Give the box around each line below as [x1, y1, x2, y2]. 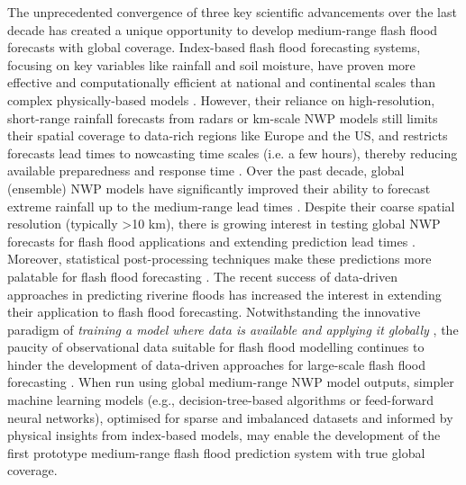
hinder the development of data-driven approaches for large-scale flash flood [7, 355, 426, 373]
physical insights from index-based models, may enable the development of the [7, 426, 441, 445]
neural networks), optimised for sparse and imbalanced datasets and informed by [7, 408, 453, 427]
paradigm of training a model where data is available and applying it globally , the [7, 319, 459, 338]
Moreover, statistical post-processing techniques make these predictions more [7, 249, 432, 268]
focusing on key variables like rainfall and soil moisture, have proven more [7, 55, 416, 74]
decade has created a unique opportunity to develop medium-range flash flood [7, 20, 438, 39]
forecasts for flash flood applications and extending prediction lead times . [7, 231, 416, 250]
